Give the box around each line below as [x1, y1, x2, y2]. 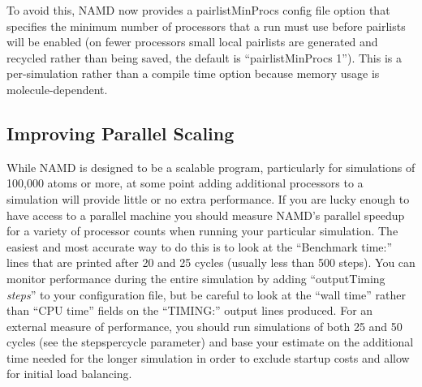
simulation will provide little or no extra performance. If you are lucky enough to [6, 190, 410, 207]
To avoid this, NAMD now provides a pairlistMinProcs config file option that [6, 2, 390, 18]
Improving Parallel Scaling [6, 120, 235, 145]
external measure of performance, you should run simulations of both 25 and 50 [6, 317, 403, 334]
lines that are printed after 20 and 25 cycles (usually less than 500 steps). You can [6, 254, 416, 271]
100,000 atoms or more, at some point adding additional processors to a [6, 174, 364, 191]
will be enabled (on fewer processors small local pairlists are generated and [6, 33, 378, 50]
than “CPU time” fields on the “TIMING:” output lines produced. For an [6, 302, 373, 319]
